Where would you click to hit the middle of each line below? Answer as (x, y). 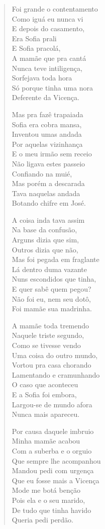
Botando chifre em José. (49, 203)
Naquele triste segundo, (48, 335)
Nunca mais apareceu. (46, 414)
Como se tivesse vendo (46, 345)
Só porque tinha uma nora (52, 87)
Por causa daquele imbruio (53, 431)
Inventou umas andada (47, 134)
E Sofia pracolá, (36, 48)
